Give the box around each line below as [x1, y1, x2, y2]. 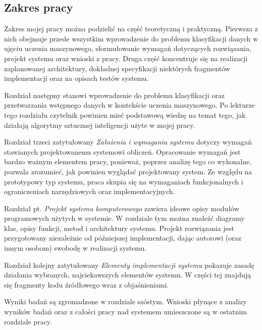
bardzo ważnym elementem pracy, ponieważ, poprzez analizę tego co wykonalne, [4, 156, 252, 167]
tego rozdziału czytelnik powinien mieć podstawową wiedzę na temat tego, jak [4, 109, 246, 120]
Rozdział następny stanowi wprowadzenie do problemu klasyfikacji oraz [4, 89, 225, 100]
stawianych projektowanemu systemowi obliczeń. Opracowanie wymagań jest [4, 146, 241, 157]
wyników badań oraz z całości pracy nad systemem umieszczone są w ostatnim [4, 306, 247, 317]
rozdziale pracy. [4, 316, 52, 326]
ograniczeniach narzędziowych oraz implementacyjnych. [4, 186, 175, 197]
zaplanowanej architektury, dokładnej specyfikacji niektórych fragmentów [4, 63, 230, 73]
